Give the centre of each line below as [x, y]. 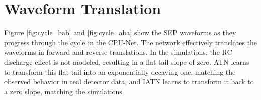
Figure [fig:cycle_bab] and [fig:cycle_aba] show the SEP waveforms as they [120, 32]
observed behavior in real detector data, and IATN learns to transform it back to [129, 82]
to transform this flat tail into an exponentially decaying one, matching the [120, 72]
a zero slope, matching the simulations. [64, 91]
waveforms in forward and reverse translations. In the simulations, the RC [118, 52]
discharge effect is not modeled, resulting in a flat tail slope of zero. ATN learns [127, 62]
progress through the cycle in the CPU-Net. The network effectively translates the [131, 42]
